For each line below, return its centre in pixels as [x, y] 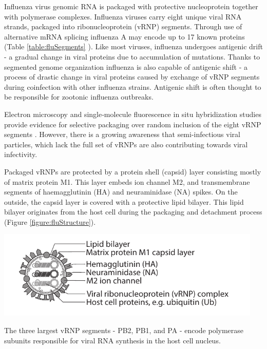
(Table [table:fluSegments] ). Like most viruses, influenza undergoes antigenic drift [133, 46]
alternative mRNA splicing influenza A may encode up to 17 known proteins [125, 36]
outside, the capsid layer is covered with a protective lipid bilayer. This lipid [124, 201]
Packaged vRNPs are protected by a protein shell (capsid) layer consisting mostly [133, 171]
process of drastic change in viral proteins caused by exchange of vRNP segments [132, 77]
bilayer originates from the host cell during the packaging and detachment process [133, 212]
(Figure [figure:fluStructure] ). [50, 221]
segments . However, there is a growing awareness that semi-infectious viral [122, 134]
